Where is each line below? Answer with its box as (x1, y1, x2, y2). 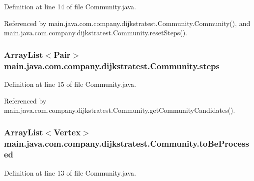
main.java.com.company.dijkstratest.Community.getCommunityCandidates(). (4, 105, 235, 115)
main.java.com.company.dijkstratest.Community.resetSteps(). (4, 27, 187, 38)
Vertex (54, 126, 81, 138)
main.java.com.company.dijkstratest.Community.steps (4, 59, 220, 72)
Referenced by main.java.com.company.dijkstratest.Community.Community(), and (4, 18, 251, 28)
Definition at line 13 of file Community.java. (4, 167, 136, 178)
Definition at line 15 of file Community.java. (4, 78, 136, 89)
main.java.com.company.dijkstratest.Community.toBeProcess (4, 137, 249, 149)
